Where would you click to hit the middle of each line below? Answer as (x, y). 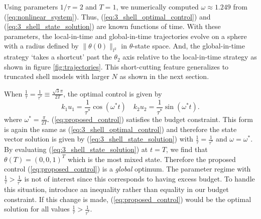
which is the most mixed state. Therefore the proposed (152, 159)
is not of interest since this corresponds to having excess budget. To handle (140, 179)
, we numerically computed (157, 6)
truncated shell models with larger (57, 76)
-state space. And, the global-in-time (189, 46)
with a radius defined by (41, 46)
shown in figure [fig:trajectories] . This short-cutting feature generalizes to (116, 66)
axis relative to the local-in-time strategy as (190, 57)
